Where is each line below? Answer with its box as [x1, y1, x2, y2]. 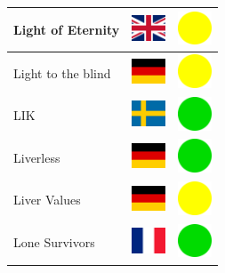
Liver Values [13, 190, 81, 209]
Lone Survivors [13, 233, 95, 252]
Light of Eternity [13, 20, 120, 38]
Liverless [13, 148, 60, 166]
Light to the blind [13, 63, 111, 82]
